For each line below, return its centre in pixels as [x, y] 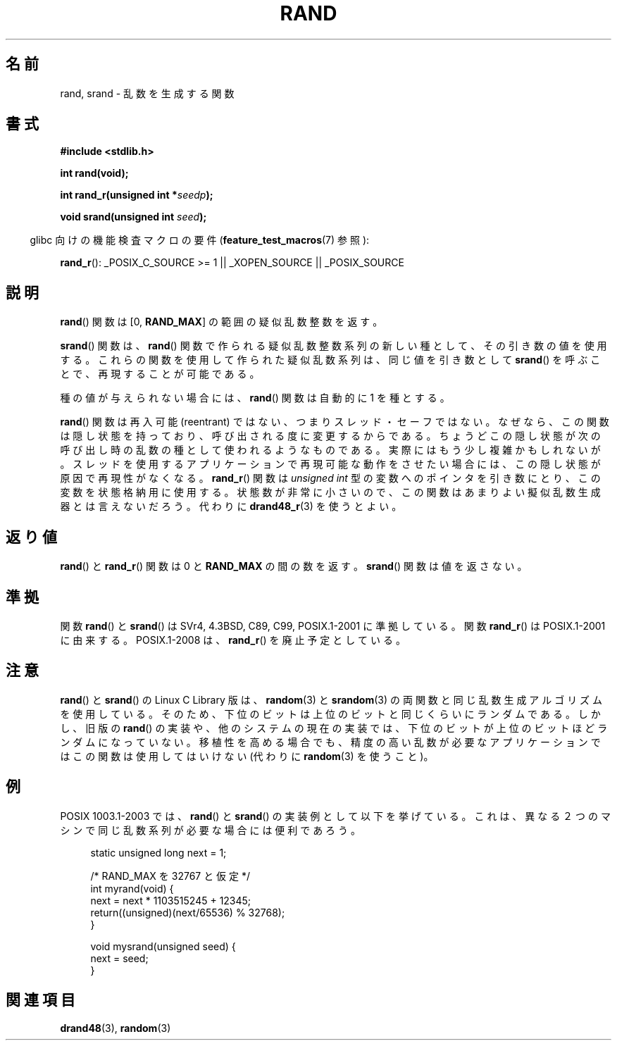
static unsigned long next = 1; [158, 852]
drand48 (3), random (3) [116, 1028]
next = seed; [119, 958]
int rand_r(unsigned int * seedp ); [137, 195]
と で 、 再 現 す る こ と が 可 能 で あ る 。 [160, 374]
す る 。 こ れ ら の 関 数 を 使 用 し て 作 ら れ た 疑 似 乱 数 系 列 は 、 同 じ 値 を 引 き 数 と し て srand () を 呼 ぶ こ [330, 360]
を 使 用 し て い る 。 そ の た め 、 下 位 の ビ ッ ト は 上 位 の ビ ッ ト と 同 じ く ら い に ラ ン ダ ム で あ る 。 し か [330, 714]
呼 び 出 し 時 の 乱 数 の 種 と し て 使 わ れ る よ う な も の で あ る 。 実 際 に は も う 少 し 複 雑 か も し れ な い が [330, 450]
